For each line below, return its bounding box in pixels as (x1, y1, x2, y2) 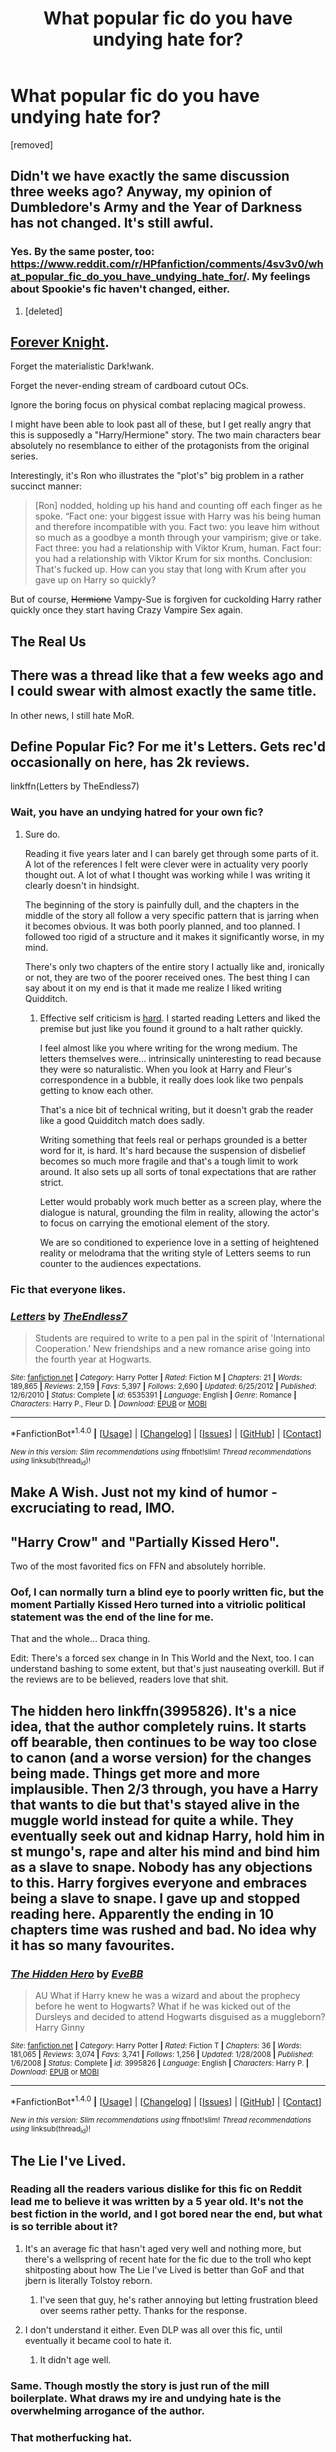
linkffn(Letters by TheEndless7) (10, 780, 140, 792)
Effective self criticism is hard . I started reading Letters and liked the (39, 1012, 321, 1024)
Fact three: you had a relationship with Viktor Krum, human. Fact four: (34, 542, 322, 554)
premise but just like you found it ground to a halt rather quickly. (39, 1022, 303, 1034)
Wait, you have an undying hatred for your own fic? (10, 805, 264, 819)
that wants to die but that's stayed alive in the (10, 1796, 300, 1813)
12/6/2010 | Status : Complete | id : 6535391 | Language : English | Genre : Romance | (10, 1390, 297, 1400)
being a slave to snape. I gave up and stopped (10, 1890, 301, 1907)
